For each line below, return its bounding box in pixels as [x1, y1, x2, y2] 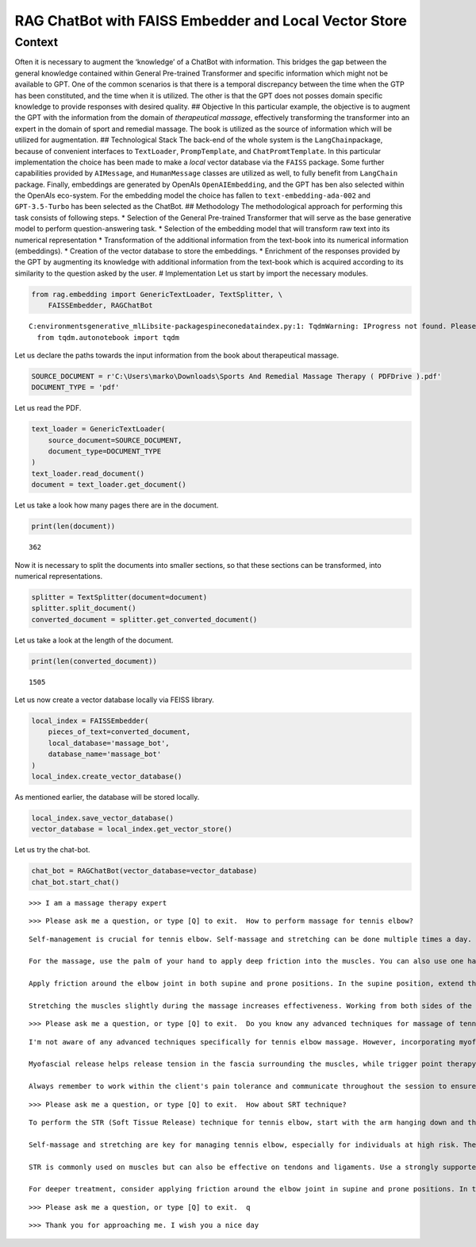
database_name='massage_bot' [48, 750, 162, 759]
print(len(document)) [31, 522, 116, 531]
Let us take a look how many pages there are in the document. [14, 500, 219, 510]
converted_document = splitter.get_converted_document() [31, 615, 258, 623]
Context [14, 35, 59, 49]
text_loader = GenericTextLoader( [31, 425, 166, 434]
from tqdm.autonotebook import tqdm [36, 333, 180, 342]
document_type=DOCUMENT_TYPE [48, 447, 162, 456]
